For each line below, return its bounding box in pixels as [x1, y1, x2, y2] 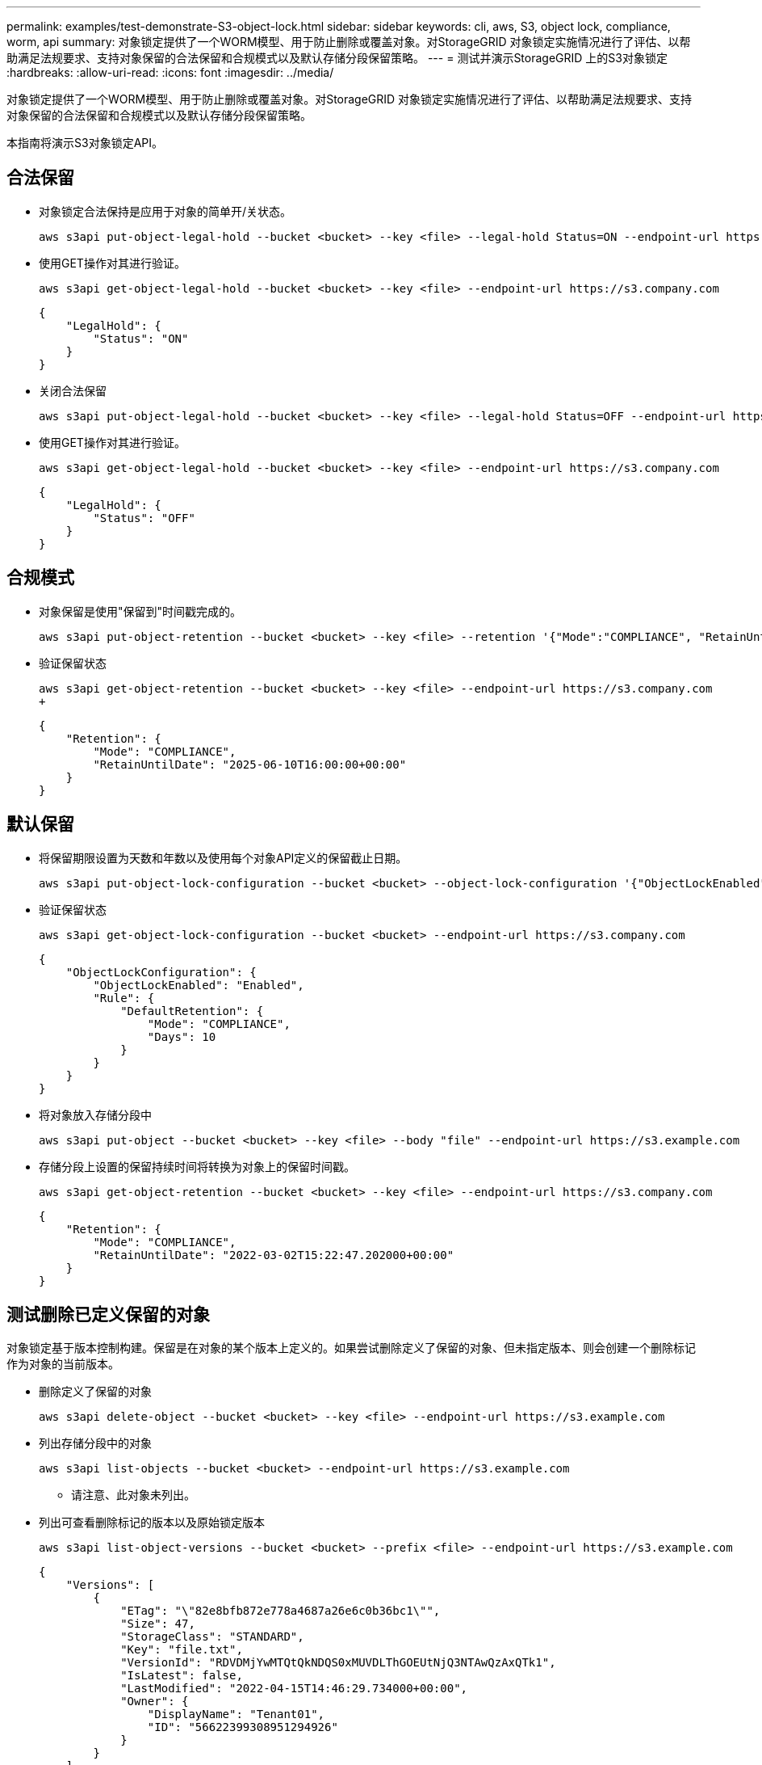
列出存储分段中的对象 [39, 1436, 152, 1451]
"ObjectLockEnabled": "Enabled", [93, 978, 304, 992]
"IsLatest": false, [120, 1669, 243, 1683]
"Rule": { [93, 991, 155, 1005]
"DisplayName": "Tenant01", [147, 1708, 325, 1721]
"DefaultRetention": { [120, 1004, 264, 1017]
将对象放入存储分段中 [39, 1107, 152, 1122]
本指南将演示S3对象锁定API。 [6, 136, 163, 150]
